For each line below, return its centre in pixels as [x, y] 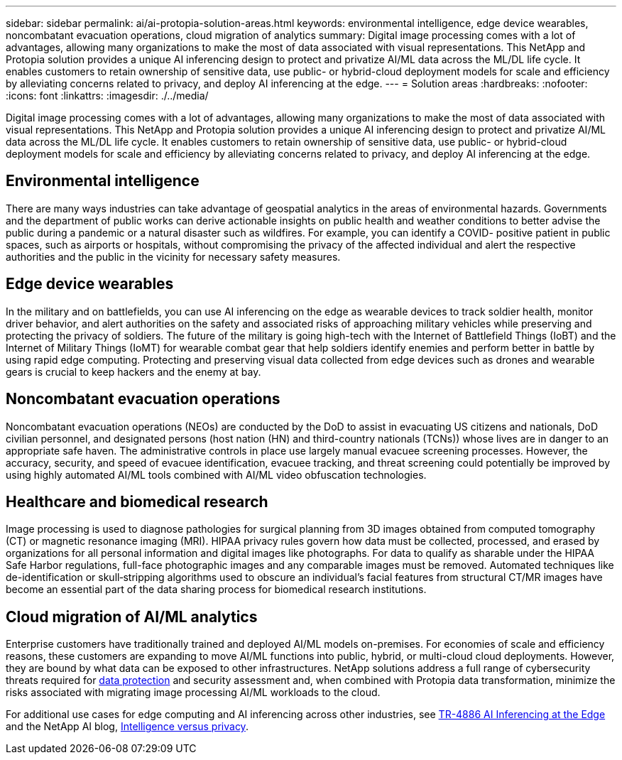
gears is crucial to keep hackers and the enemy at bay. [133, 371]
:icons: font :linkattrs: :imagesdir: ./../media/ [107, 96]
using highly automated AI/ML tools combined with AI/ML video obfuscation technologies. [216, 474]
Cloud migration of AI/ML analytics [132, 617]
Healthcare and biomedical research [137, 501]
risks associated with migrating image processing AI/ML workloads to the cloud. [193, 693]
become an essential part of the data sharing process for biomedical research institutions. [216, 590]
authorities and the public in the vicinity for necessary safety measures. [173, 256]
